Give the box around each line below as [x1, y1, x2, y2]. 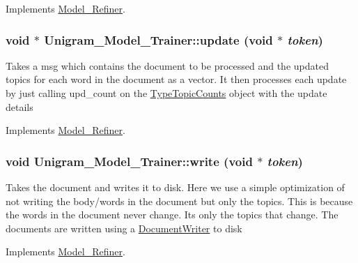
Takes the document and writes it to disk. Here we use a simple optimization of [6, 180, 345, 194]
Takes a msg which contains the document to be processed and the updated [6, 58, 329, 73]
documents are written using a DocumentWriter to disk [6, 220, 242, 235]
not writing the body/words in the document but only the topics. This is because [6, 193, 353, 208]
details [6, 99, 33, 114]
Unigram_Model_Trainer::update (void [44, 31, 273, 48]
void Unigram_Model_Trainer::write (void [6, 152, 253, 170]
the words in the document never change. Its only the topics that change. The [6, 207, 338, 222]
